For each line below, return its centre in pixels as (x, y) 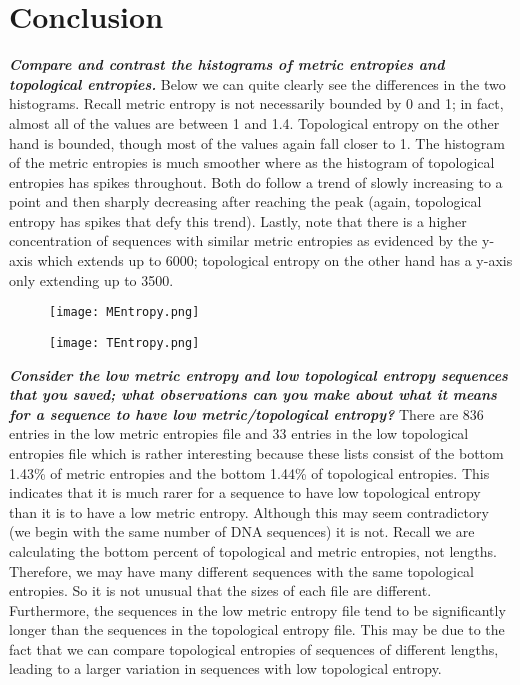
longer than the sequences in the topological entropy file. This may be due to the (257, 629)
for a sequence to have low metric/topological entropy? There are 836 (246, 413)
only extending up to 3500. (91, 279)
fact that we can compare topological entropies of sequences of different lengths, (254, 648)
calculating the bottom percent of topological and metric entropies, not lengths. (253, 550)
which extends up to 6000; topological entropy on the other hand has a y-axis (275, 260)
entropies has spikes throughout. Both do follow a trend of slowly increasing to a (256, 181)
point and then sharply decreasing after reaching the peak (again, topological (245, 201)
